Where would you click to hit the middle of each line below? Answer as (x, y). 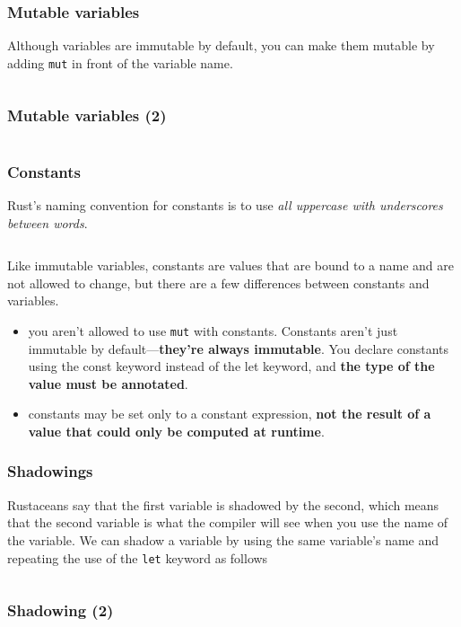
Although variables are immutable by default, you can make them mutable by (221, 45)
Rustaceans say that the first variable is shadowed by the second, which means (223, 504)
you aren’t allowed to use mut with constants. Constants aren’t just (213, 330)
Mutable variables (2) (87, 115)
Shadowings (50, 471)
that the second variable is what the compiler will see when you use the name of (228, 522)
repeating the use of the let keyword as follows (138, 557)
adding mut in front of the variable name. (120, 62)
